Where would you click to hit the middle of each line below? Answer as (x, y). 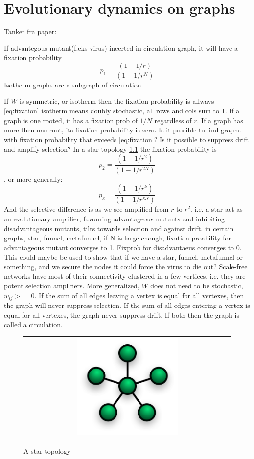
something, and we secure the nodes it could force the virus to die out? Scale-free (126, 266)
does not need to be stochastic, (197, 286)
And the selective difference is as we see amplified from (86, 209)
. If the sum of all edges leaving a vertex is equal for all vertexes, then (139, 295)
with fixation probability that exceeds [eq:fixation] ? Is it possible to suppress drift (127, 139)
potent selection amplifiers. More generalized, (72, 286)
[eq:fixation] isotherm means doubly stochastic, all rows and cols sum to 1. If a (122, 110)
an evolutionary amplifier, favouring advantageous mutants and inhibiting (115, 218)
